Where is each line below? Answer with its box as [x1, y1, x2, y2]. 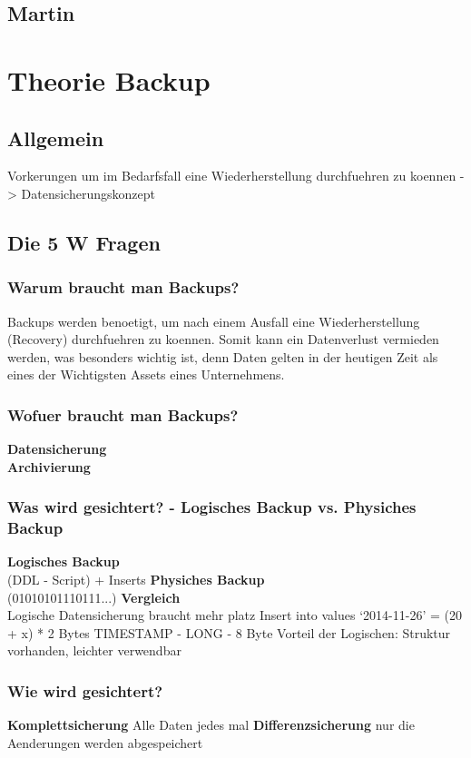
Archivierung [7, 457, 91, 476]
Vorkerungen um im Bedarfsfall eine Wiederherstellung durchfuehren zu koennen [7, 166, 456, 185]
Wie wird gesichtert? [7, 679, 163, 702]
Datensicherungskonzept [21, 183, 155, 202]
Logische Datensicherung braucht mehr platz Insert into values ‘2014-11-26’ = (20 [7, 605, 462, 625]
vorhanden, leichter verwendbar [7, 641, 182, 660]
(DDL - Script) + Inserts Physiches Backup [7, 570, 265, 589]
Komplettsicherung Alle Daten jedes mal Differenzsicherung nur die [7, 715, 415, 734]
